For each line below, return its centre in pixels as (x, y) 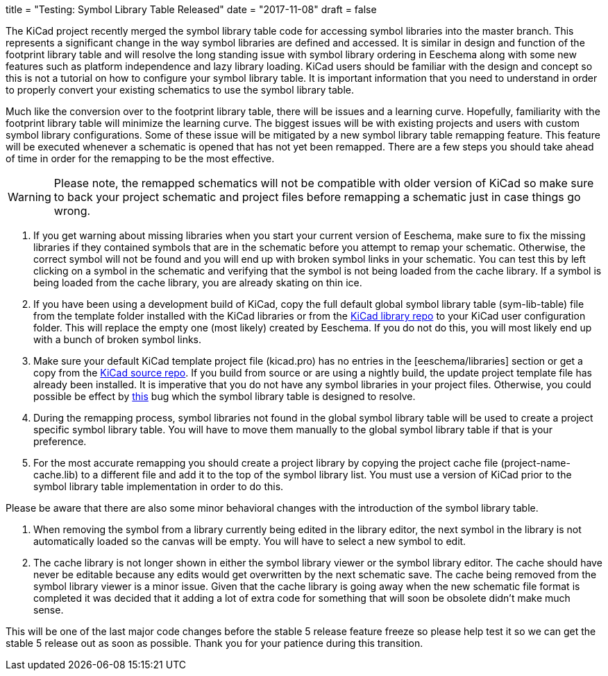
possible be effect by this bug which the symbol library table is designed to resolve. (225, 396)
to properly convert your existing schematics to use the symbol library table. (180, 90)
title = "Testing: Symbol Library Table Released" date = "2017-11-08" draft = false (191, 9)
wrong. (72, 211)
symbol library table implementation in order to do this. (159, 486)
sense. (49, 610)
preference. (60, 441)
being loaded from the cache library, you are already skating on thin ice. (198, 283)
